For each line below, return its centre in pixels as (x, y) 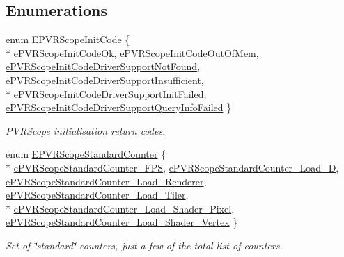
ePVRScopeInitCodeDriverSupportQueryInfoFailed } (119, 107)
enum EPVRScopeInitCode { (68, 39)
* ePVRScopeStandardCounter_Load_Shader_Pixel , (120, 208)
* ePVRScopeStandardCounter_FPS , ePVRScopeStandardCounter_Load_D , (172, 167)
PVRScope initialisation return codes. (86, 130)
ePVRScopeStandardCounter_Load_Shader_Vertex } (122, 222)
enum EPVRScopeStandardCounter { (86, 154)
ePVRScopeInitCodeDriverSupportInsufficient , (105, 80)
